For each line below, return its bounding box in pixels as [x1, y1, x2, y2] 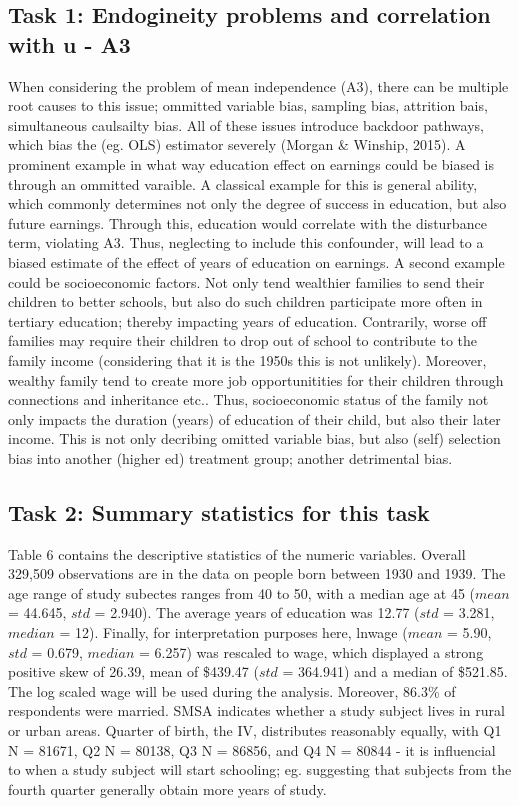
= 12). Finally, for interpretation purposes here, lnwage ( [59, 622, 408, 643]
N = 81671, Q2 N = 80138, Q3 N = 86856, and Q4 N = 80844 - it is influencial [8, 739, 496, 760]
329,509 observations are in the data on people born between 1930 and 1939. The [8, 563, 506, 584]
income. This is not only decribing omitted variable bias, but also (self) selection [8, 428, 501, 449]
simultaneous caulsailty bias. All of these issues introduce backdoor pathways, [8, 114, 484, 135]
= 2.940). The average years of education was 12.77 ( [94, 602, 420, 623]
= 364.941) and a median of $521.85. [282, 661, 508, 682]
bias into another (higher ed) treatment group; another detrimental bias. [8, 447, 453, 468]
